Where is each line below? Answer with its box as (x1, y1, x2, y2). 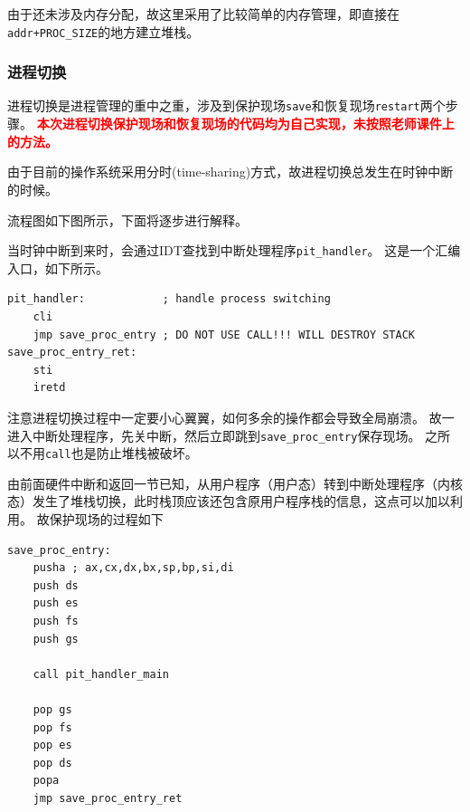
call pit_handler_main (33, 667, 169, 681)
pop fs (33, 721, 72, 734)
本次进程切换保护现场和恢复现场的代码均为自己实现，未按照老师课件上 (36, 114, 455, 133)
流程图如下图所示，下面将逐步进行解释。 (7, 210, 248, 229)
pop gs (33, 702, 72, 716)
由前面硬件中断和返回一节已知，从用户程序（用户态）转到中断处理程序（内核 (7, 473, 463, 492)
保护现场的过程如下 (49, 510, 164, 528)
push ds (33, 578, 79, 592)
